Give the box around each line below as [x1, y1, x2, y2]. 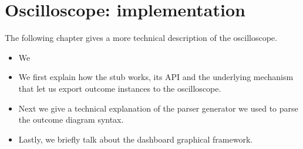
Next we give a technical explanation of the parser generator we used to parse [18, 102, 298, 114]
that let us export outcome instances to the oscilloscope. [18, 82, 221, 94]
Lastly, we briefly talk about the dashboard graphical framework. [18, 133, 253, 145]
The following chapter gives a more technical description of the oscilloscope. [5, 32, 277, 44]
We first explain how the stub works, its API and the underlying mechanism [18, 71, 294, 83]
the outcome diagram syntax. [18, 113, 124, 126]
